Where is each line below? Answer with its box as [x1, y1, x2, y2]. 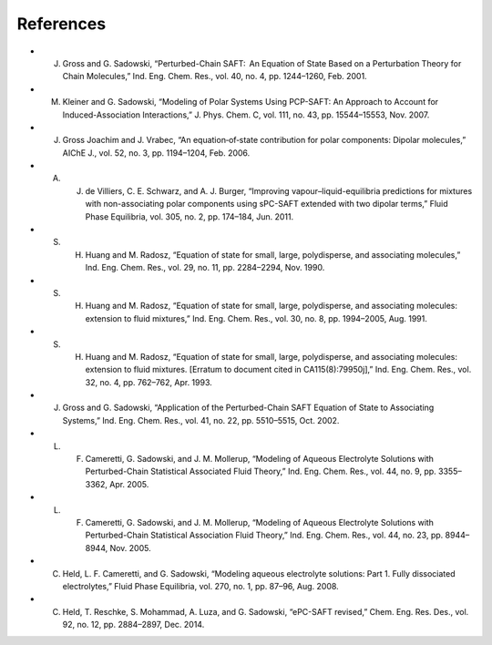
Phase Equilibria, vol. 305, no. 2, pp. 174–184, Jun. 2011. [85, 210, 294, 222]
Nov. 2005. [109, 542, 151, 553]
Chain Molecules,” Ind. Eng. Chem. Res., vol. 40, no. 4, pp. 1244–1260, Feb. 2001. [62, 71, 368, 82]
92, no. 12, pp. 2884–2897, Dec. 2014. [62, 619, 205, 630]
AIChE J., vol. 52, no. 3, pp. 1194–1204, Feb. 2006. [62, 147, 251, 159]
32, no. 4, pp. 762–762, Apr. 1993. [85, 376, 213, 387]
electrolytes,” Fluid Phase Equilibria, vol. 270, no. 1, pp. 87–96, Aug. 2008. [62, 580, 339, 591]
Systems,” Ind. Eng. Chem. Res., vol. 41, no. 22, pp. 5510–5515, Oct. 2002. [62, 415, 340, 425]
